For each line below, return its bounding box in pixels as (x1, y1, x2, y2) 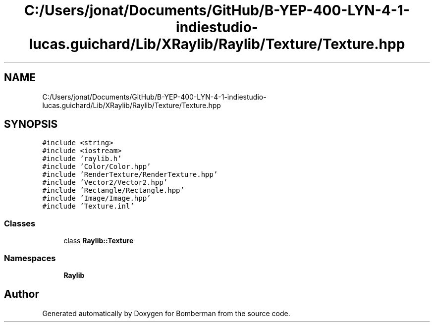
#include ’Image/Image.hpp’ (42, 194, 151, 203)
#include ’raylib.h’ (42, 155, 122, 163)
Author (4, 288, 39, 301)
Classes (4, 218, 36, 228)
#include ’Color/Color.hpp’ (42, 163, 151, 171)
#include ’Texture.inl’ (42, 202, 134, 211)
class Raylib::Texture (63, 236, 134, 245)
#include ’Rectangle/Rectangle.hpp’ (42, 186, 184, 195)
